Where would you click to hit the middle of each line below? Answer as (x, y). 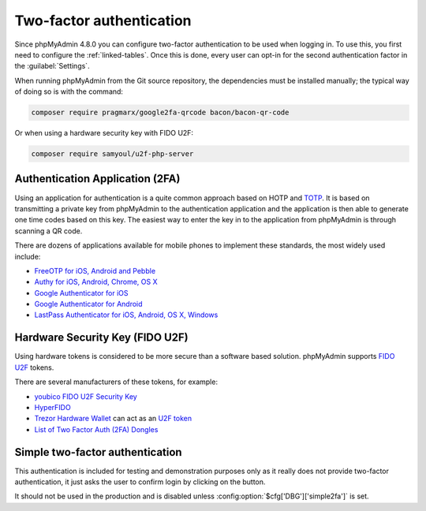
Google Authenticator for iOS (82, 293)
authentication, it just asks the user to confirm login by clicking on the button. (140, 482)
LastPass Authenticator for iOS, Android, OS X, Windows (126, 315)
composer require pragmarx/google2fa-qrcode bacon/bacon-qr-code (160, 113)
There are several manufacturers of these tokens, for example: (116, 382)
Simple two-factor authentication (98, 452)
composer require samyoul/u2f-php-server (112, 154)
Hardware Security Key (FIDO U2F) (101, 338)
